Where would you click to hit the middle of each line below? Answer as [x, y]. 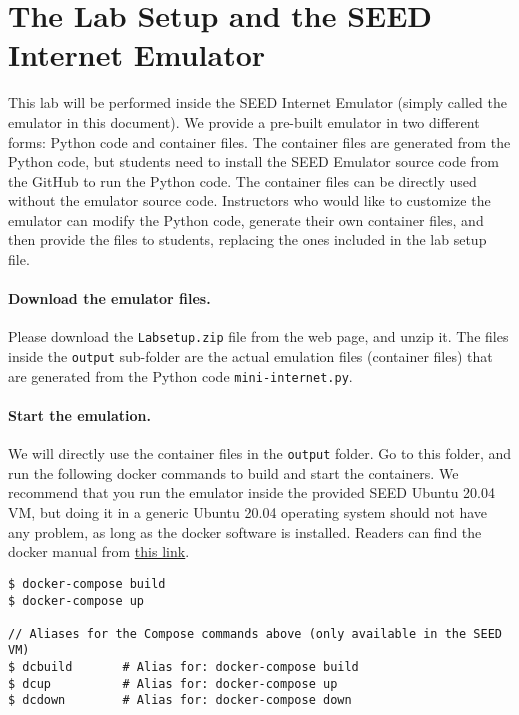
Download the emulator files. [109, 298]
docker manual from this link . [99, 551]
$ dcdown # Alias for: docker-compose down [180, 700]
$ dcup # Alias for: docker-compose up [173, 683]
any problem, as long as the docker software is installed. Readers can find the [245, 531]
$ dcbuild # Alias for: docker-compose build [183, 667]
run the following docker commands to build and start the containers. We [233, 472]
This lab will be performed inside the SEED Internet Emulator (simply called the [257, 102]
